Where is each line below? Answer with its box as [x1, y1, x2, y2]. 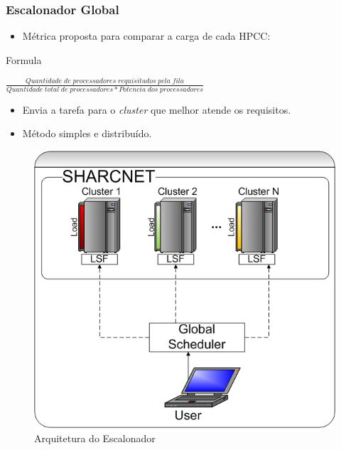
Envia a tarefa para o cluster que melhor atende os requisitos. [22, 102, 291, 117]
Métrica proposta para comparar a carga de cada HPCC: [22, 28, 271, 43]
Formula [6, 52, 42, 67]
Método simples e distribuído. [22, 126, 152, 141]
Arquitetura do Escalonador [34, 430, 156, 445]
